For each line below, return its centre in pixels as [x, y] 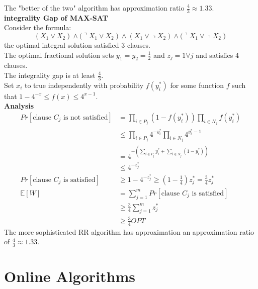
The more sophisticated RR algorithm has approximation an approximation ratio [129, 231]
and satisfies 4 [217, 55]
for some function [197, 85]
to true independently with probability [84, 85]
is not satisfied [86, 118]
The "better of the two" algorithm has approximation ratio [94, 8]
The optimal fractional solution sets [59, 55]
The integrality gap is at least [50, 75]
